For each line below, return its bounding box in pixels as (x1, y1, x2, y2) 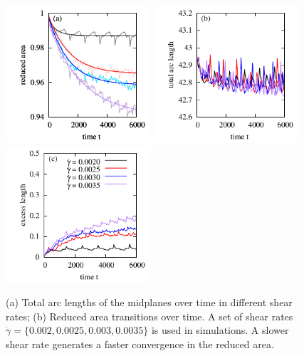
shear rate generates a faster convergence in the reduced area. (6, 336, 274, 351)
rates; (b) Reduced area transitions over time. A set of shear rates (6, 308, 293, 323)
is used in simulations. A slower (151, 323, 289, 337)
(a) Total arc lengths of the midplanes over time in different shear (6, 295, 293, 310)
